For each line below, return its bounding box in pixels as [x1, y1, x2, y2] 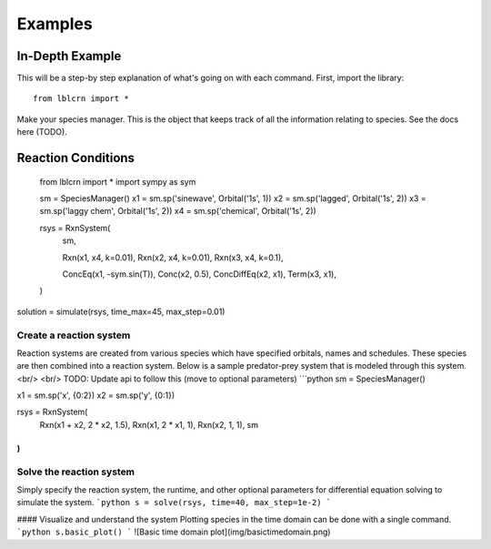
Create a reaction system [16, 329, 131, 341]
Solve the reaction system [16, 465, 135, 478]
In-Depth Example [16, 48, 122, 64]
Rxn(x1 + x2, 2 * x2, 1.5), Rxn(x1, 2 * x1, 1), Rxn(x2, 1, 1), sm [39, 419, 259, 430]
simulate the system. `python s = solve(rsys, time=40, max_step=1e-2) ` [16, 497, 332, 508]
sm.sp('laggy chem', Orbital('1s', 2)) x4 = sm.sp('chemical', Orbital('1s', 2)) [39, 206, 317, 217]
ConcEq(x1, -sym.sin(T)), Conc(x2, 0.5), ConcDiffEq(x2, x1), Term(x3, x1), [62, 269, 336, 280]
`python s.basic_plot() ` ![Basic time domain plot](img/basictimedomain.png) [16, 526, 331, 537]
